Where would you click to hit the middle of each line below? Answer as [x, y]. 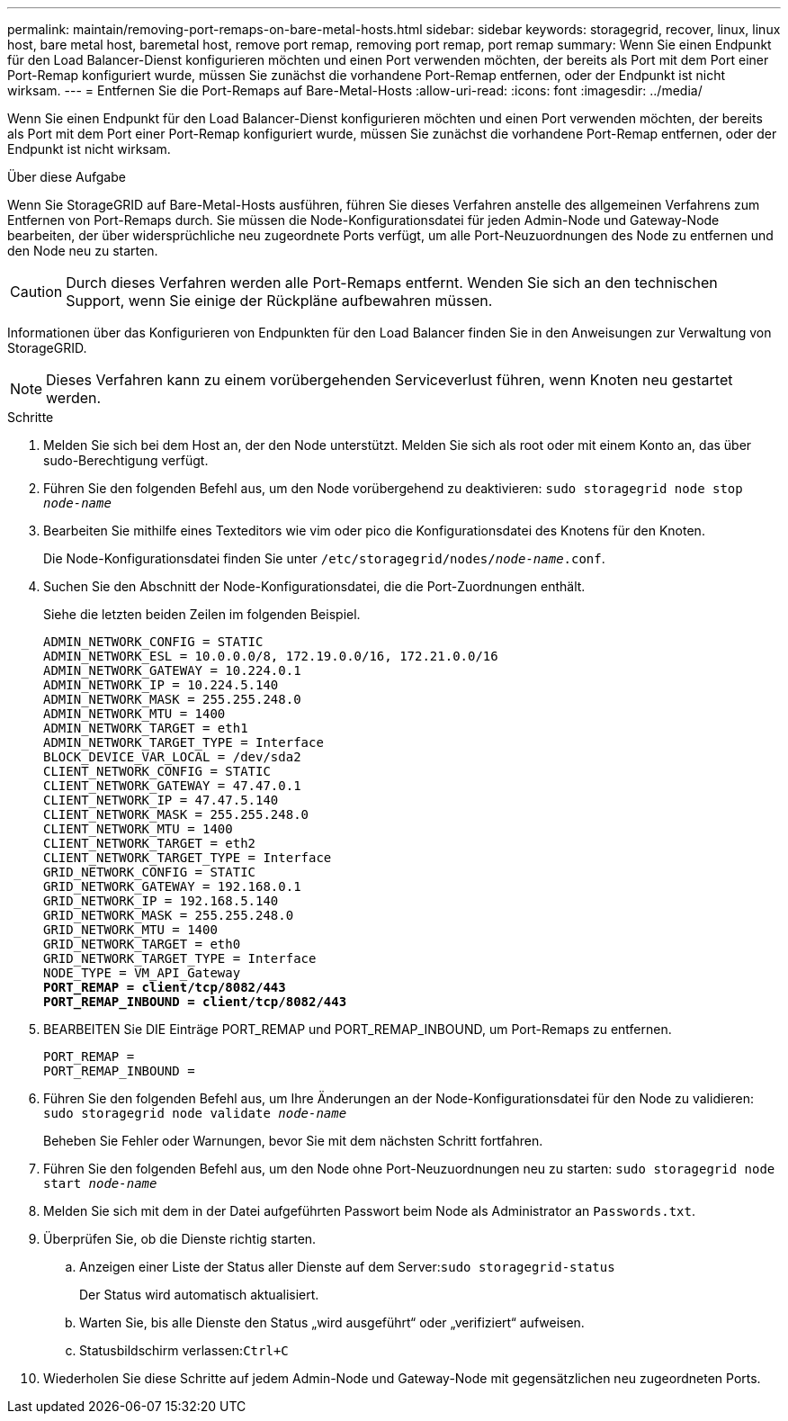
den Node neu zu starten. [83, 251]
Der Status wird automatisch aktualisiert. [199, 1295]
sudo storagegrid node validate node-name [195, 1113]
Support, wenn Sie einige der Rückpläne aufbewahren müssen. [279, 301]
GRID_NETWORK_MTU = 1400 [130, 930]
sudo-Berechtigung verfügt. [126, 460]
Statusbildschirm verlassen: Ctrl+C [184, 1350]
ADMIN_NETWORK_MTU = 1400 [134, 714]
